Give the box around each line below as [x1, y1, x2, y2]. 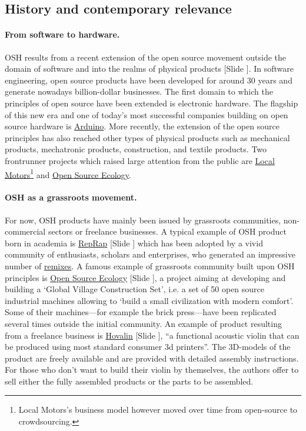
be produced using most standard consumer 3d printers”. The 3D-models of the [5, 340, 291, 353]
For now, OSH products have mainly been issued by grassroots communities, [5, 213, 281, 226]
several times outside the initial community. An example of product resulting [5, 317, 282, 329]
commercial [5, 225, 46, 238]
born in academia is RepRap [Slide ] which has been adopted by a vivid [5, 236, 263, 249]
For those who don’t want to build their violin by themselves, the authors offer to [5, 363, 299, 376]
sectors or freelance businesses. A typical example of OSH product [48, 225, 287, 238]
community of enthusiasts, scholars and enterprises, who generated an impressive [5, 248, 295, 260]
